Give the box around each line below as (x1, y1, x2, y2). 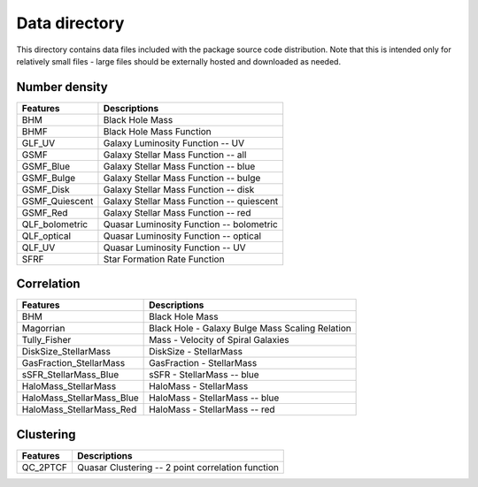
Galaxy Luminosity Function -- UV (103, 137, 245, 149)
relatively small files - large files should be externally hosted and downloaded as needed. (16, 56, 341, 66)
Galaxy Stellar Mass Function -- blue (103, 160, 256, 172)
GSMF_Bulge (21, 171, 76, 184)
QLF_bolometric (21, 217, 89, 230)
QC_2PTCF (21, 460, 68, 473)
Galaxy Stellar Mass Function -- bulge (103, 171, 261, 184)
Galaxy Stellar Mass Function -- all (103, 148, 247, 161)
